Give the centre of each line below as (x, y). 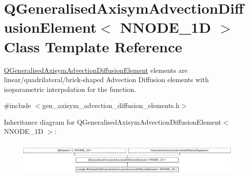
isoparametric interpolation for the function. (70, 89)
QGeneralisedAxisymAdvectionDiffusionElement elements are (96, 70)
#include (18, 105)
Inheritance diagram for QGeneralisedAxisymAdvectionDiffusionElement (113, 121)
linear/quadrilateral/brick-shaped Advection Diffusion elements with (106, 79)
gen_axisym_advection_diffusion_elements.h (111, 105)
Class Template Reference (93, 46)
